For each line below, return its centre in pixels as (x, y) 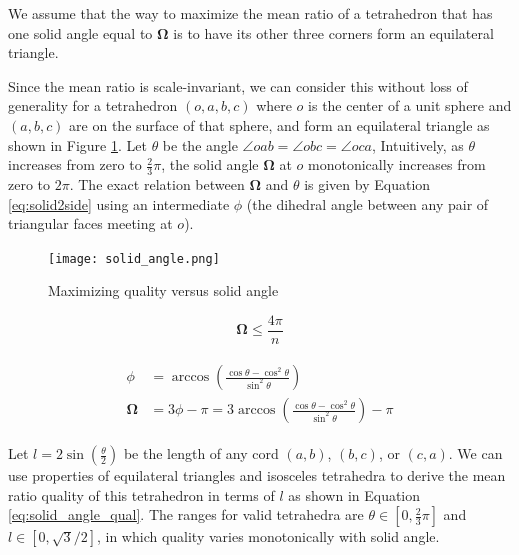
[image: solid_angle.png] (134, 258)
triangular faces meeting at (90, 223)
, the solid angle (210, 164)
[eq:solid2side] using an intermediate (119, 203)
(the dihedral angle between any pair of (367, 203)
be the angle (200, 144)
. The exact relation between (157, 183)
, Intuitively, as (417, 144)
